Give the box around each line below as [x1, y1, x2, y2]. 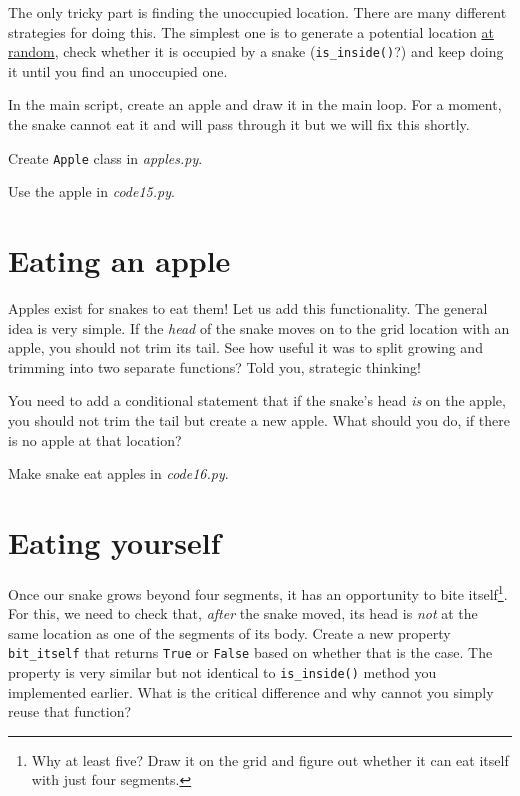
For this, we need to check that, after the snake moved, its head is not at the [8, 603, 478, 624]
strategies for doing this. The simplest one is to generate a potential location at [8, 21, 494, 42]
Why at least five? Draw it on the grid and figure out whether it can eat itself [31, 749, 509, 770]
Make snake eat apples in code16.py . [8, 463, 229, 484]
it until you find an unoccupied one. [8, 60, 228, 81]
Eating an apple [8, 240, 231, 281]
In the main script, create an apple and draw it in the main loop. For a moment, [8, 94, 502, 115]
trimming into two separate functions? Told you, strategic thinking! [8, 356, 421, 377]
